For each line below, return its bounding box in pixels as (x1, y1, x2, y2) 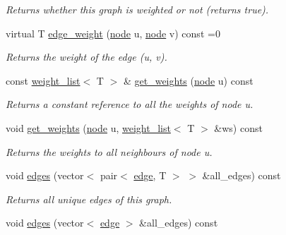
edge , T (133, 168, 167, 183)
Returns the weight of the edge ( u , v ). (6, 49, 167, 64)
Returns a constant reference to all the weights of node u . (6, 97, 254, 112)
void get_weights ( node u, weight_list (6, 120, 171, 135)
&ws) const (214, 120, 263, 135)
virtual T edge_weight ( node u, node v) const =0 (6, 25, 220, 40)
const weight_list (6, 73, 81, 88)
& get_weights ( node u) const (123, 73, 254, 88)
